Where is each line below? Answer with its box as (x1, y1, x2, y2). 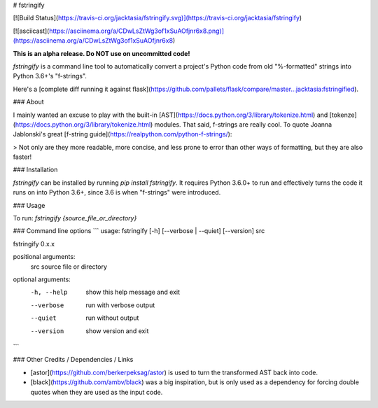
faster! (13, 153, 32, 161)
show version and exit (85, 326, 149, 335)
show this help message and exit (85, 288, 180, 297)
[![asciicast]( (13, 27, 50, 35)
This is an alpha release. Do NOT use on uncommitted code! (13, 49, 190, 57)
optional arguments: (13, 275, 71, 283)
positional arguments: (13, 253, 76, 261)
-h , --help (30, 288, 68, 297)
